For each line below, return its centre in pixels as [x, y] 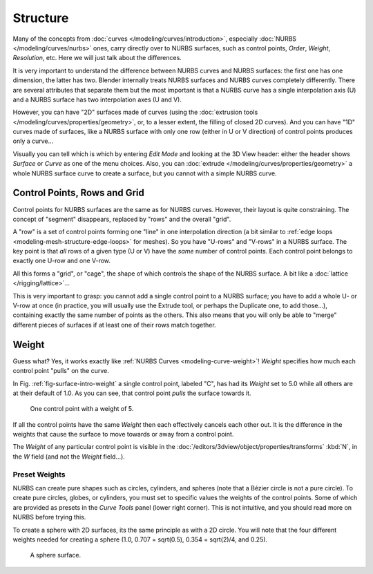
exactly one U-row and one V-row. [61, 261]
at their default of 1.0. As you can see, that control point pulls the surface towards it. [132, 393]
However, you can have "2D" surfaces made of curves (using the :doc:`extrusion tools [135, 112]
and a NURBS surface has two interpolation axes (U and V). [97, 99]
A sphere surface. [56, 555]
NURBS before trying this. [49, 517]
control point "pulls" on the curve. [61, 371]
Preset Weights [39, 475]
